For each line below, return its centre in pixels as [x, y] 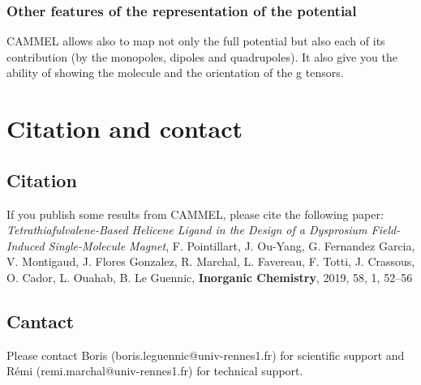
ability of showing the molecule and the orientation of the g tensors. [175, 73]
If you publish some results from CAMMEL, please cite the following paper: [195, 214]
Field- [386, 230]
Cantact [41, 321]
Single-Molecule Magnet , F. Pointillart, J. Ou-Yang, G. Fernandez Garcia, [232, 245]
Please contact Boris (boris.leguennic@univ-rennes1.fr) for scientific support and [206, 355]
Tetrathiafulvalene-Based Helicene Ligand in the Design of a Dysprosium [187, 230]
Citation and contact [125, 128]
